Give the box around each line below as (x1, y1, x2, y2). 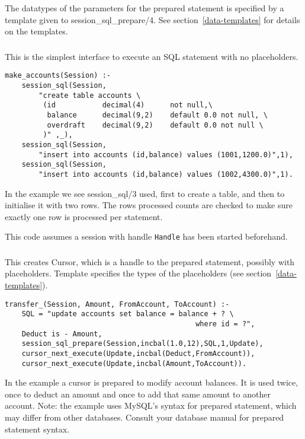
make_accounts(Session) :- (5, 71, 111, 80)
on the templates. (5, 25, 68, 37)
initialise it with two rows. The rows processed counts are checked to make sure (5, 199, 293, 211)
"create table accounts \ (38, 91, 141, 100)
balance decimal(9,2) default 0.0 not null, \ (47, 110, 268, 119)
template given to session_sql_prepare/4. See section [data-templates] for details (5, 13, 300, 26)
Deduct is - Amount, (21, 329, 102, 338)
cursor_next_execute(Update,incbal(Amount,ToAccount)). (21, 359, 247, 368)
